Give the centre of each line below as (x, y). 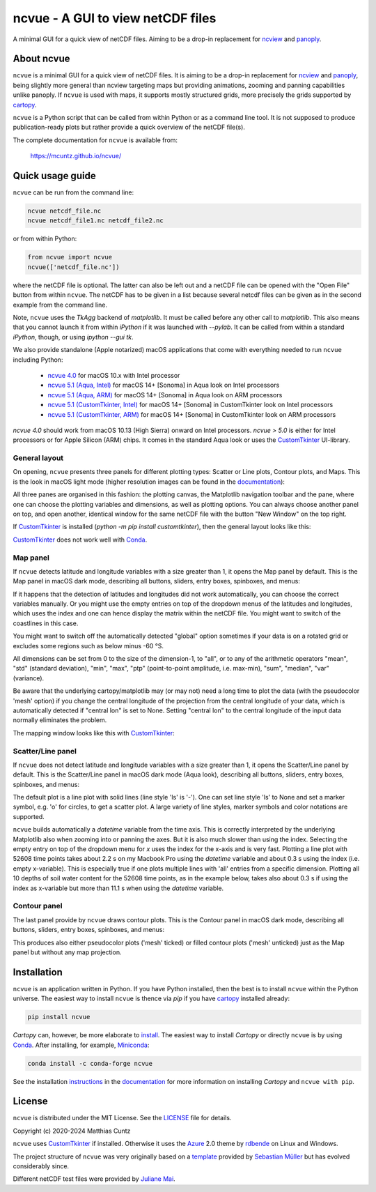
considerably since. (41, 1166)
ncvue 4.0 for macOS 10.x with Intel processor (114, 375)
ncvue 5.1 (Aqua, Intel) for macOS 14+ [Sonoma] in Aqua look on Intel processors (164, 385)
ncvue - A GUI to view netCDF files (115, 18)
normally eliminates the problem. (60, 720)
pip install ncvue (59, 1017)
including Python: (38, 360)
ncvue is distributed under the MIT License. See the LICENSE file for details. (122, 1118)
